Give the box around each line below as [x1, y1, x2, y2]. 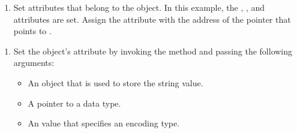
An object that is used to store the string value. [28, 76, 203, 89]
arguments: [13, 56, 55, 69]
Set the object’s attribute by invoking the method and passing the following [13, 44, 293, 57]
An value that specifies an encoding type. [28, 117, 180, 129]
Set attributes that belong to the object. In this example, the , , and [13, 1, 265, 13]
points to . [13, 25, 52, 37]
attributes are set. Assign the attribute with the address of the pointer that [13, 13, 291, 25]
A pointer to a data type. [28, 96, 121, 109]
